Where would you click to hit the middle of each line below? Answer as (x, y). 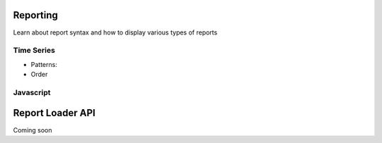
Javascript (32, 92)
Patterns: (44, 64)
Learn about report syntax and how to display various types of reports (115, 32)
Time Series (34, 51)
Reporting (35, 15)
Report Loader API (54, 113)
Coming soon (33, 130)
